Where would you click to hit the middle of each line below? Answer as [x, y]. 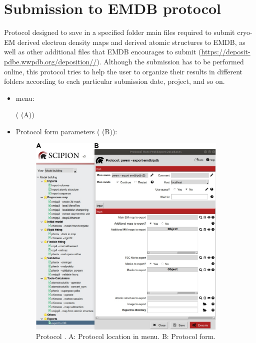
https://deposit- [226, 52]
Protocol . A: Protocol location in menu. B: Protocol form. [126, 336]
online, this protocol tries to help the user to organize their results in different [123, 71]
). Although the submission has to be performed [170, 61]
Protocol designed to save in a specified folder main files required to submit [119, 32]
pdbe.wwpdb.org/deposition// [50, 61]
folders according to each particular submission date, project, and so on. [114, 81]
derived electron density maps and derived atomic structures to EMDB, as [131, 42]
